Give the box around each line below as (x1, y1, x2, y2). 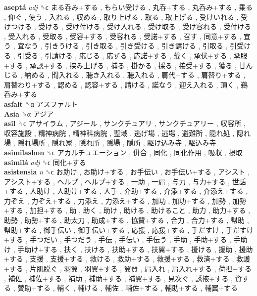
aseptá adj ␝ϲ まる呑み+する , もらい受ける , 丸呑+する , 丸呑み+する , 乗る (4, 2, 253, 12)
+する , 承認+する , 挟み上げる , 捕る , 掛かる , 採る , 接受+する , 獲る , (4, 60, 237, 70)
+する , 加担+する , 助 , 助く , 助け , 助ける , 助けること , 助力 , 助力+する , (4, 205, 250, 215)
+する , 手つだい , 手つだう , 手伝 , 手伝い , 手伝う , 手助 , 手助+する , (4, 234, 231, 245)
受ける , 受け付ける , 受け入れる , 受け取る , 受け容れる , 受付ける (38, 21, 252, 32)
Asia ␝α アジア (4, 108, 54, 119)
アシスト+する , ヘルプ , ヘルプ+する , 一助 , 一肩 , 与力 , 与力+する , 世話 (4, 176, 246, 186)
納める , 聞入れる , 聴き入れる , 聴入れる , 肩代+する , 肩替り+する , (24, 70, 246, 80)
